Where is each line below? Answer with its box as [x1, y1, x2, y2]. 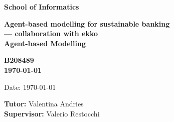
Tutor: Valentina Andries [4, 98, 84, 109]
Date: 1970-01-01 [4, 81, 56, 92]
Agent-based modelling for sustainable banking [4, 18, 170, 29]
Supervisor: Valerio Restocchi [4, 108, 100, 118]
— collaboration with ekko [4, 28, 98, 39]
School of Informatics [4, 2, 79, 12]
